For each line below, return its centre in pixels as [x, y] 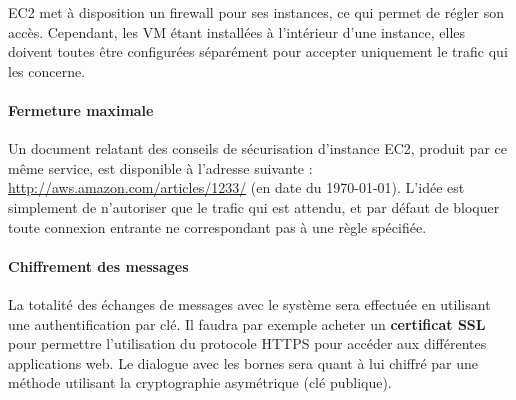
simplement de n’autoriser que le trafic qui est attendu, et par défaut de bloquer [254, 206]
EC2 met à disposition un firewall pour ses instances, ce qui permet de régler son [256, 12]
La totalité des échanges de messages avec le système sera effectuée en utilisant [249, 303]
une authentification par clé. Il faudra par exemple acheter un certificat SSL [247, 323]
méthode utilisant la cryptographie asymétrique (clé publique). [200, 382]
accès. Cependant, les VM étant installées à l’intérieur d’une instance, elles [237, 31]
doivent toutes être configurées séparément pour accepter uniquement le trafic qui [258, 51]
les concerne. [47, 70]
